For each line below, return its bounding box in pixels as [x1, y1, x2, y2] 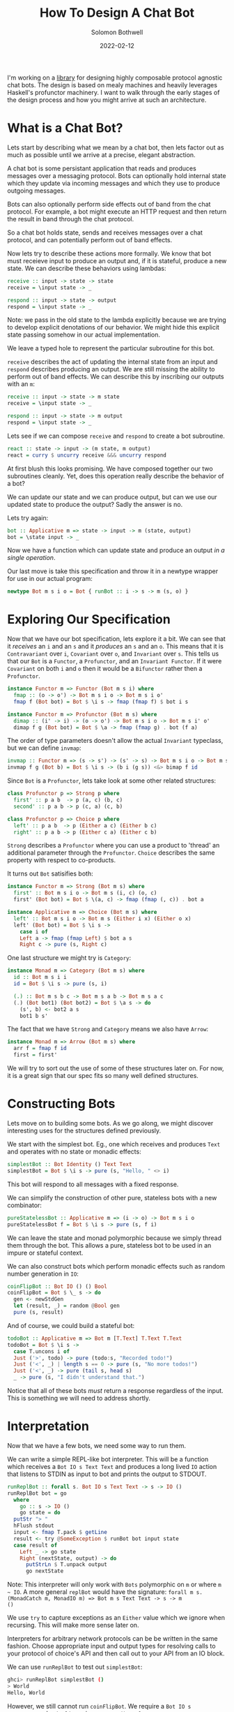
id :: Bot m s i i [13, 974, 68, 981]
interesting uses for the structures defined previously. [7, 1126, 162, 1135]
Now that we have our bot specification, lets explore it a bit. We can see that [7, 635, 226, 643]
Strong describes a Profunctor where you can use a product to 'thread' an [7, 841, 220, 850]
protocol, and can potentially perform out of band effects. [7, 235, 173, 244]
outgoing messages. [7, 186, 66, 195]
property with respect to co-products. [7, 856, 116, 864]
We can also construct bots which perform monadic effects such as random [7, 1262, 226, 1270]
